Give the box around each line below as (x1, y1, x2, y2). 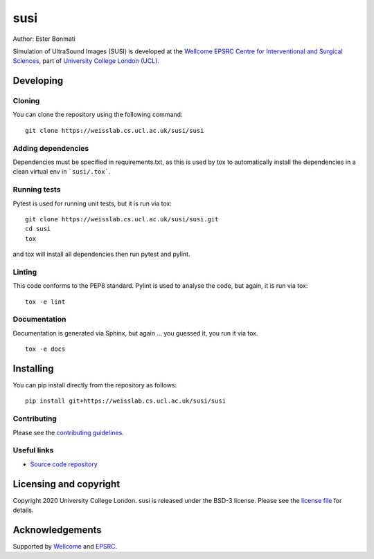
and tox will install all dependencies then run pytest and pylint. (12, 250, 190, 259)
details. (12, 506, 34, 515)
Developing (12, 75, 64, 86)
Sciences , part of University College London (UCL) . (12, 57, 159, 65)
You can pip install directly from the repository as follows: (12, 381, 177, 390)
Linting (12, 267, 37, 277)
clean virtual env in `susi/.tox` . (12, 167, 111, 176)
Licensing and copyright (12, 478, 121, 490)
